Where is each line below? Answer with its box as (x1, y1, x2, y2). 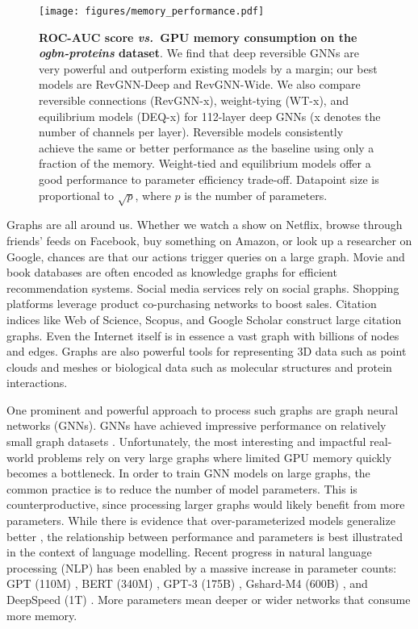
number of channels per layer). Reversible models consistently (39, 123, 344, 140)
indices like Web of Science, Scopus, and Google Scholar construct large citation (6, 310, 402, 327)
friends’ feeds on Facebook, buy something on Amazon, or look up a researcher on (6, 231, 412, 248)
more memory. (6, 606, 77, 623)
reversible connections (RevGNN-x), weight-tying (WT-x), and (39, 92, 349, 109)
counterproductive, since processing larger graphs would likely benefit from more (6, 496, 405, 513)
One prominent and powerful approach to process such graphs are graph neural (6, 401, 399, 418)
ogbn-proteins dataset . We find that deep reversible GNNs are (39, 44, 359, 61)
